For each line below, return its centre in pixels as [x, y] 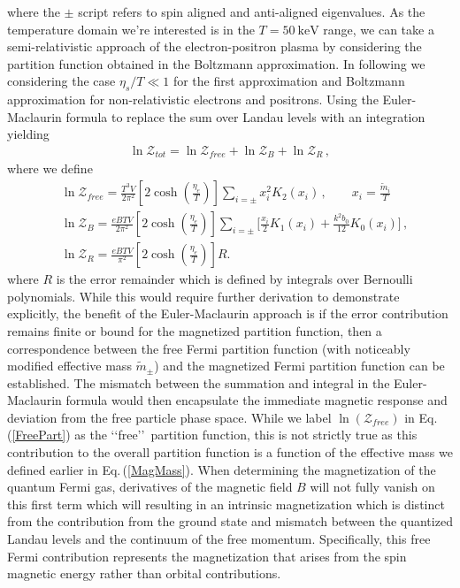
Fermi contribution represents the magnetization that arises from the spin [207, 556]
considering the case [61, 81]
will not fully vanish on [372, 487]
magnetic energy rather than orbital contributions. [144, 573]
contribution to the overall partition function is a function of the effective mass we [230, 452]
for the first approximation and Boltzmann [289, 81]
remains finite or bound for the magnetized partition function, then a [195, 330]
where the [34, 11]
